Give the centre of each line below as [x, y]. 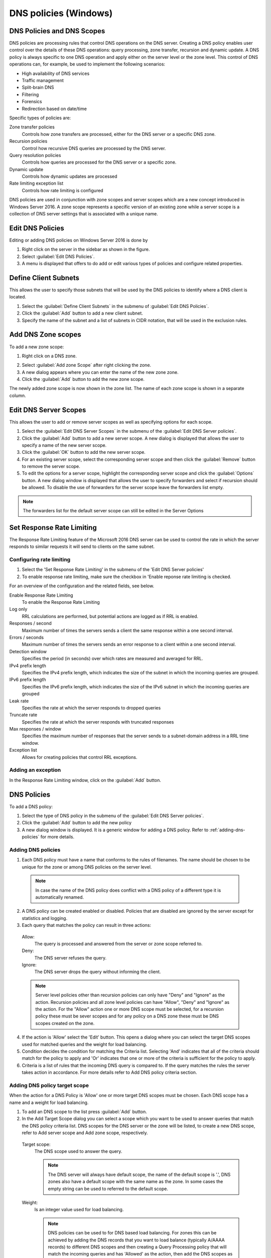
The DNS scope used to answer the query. [78, 1151]
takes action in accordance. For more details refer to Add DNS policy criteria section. [109, 1072]
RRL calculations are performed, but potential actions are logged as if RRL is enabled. [110, 616]
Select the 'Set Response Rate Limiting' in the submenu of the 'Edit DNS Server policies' [113, 570]
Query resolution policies [35, 155]
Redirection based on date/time [54, 109]
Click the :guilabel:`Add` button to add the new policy [77, 823]
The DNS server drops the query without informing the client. [98, 972]
